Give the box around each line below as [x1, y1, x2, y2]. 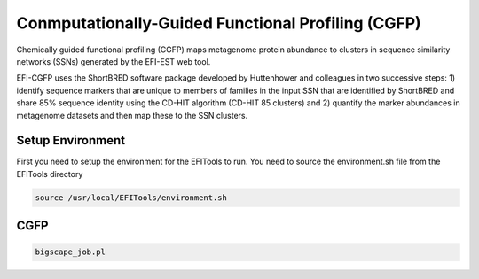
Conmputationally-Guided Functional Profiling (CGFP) [16, 13, 421, 33]
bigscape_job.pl [35, 247, 106, 257]
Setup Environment [16, 133, 126, 148]
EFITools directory [16, 168, 83, 179]
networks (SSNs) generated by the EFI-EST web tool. [16, 56, 211, 66]
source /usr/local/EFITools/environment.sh [35, 192, 228, 203]
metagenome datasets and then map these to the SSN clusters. [16, 110, 248, 120]
